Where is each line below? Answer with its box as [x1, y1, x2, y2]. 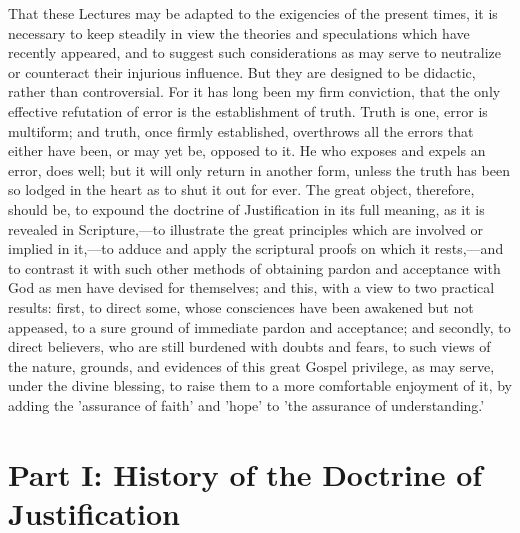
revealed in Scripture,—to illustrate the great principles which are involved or [8, 218, 483, 239]
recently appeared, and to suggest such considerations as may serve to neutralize [8, 42, 502, 63]
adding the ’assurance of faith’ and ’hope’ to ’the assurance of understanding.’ [8, 394, 485, 415]
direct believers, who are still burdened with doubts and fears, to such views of [8, 336, 491, 357]
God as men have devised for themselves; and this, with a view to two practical [8, 277, 495, 298]
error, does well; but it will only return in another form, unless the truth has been [8, 159, 510, 180]
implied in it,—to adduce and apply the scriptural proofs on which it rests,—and [8, 238, 504, 259]
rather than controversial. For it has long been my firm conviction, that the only [8, 81, 501, 102]
